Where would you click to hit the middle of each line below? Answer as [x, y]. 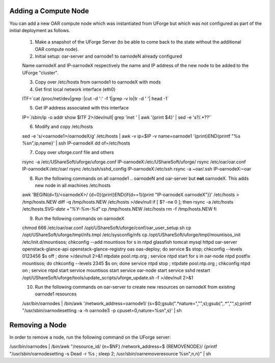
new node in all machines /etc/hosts [73, 185]
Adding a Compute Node [49, 11]
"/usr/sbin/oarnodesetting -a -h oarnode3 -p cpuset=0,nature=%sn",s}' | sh [102, 311]
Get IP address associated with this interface [82, 108]
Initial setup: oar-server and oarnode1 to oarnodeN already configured [108, 57]
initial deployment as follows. [40, 30]
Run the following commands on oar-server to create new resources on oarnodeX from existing [135, 287]
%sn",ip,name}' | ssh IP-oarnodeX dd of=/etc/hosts [76, 143]
